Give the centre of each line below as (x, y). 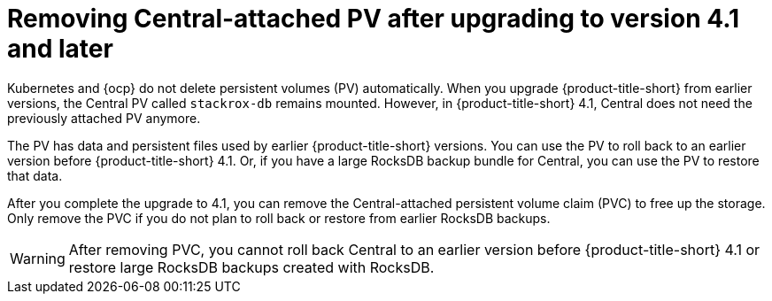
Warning (38, 258)
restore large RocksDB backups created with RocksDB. (251, 267)
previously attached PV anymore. (104, 118)
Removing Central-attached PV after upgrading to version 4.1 (374, 19)
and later (60, 49)
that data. (35, 175)
